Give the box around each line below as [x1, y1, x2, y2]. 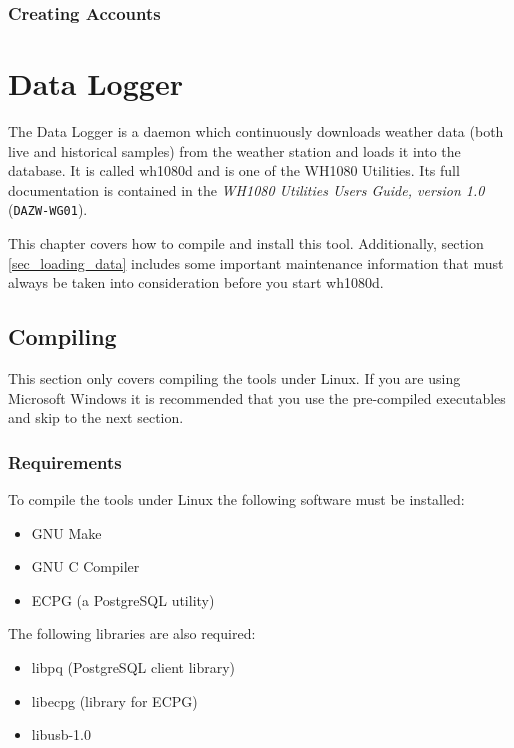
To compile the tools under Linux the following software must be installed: [8, 488, 465, 509]
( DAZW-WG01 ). [8, 199, 88, 220]
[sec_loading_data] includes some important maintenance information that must [8, 252, 504, 273]
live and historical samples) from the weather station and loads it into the [8, 140, 461, 161]
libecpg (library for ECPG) [31, 690, 198, 711]
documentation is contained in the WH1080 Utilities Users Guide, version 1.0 [8, 179, 485, 200]
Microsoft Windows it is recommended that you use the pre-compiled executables [8, 387, 506, 408]
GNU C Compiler [31, 556, 140, 577]
